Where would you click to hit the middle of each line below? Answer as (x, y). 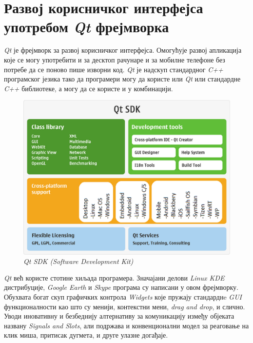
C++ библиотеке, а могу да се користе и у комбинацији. (88, 88)
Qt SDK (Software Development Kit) (78, 261)
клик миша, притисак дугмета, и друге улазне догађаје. (86, 335)
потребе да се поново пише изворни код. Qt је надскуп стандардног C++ (114, 69)
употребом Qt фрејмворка (87, 27)
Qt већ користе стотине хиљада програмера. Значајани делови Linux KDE (114, 277)
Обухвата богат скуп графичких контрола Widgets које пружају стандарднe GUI (123, 297)
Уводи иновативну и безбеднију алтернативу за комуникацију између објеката (119, 316)
